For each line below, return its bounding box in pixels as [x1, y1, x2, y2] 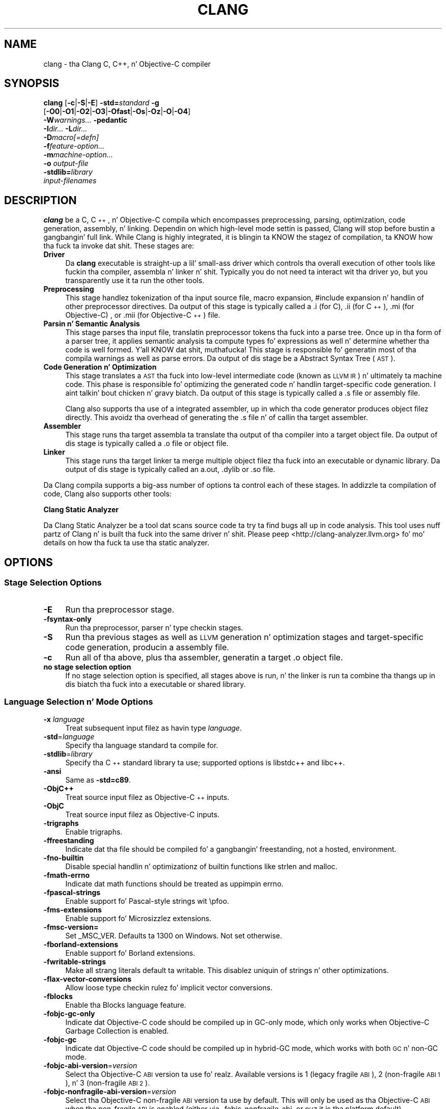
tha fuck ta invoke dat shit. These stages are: [43, 241, 194, 251]
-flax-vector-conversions [43, 975, 132, 984]
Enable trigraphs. [65, 827, 123, 837]
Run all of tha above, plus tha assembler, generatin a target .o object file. [65, 652, 343, 662]
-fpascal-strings [43, 888, 101, 897]
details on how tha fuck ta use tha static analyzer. [43, 538, 210, 547]
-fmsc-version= [43, 923, 99, 932]
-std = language [43, 732, 95, 741]
